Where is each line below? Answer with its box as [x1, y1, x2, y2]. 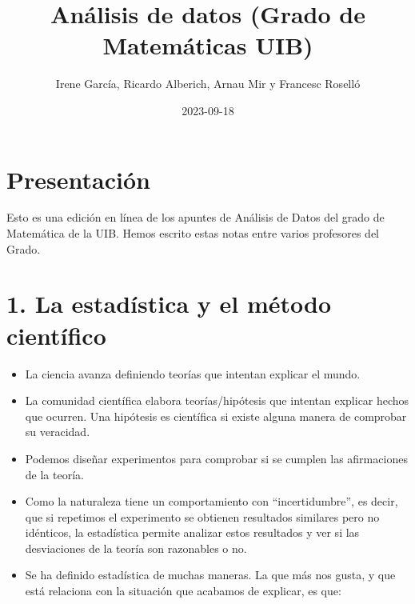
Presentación [6, 162, 150, 195]
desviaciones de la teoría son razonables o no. [25, 539, 247, 556]
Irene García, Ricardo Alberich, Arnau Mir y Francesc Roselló [55, 75, 361, 92]
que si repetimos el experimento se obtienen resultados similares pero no [25, 508, 380, 525]
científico [6, 318, 106, 351]
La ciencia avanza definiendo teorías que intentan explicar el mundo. [25, 365, 361, 382]
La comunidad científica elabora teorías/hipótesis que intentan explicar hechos [25, 392, 409, 409]
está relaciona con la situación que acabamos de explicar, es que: [25, 582, 341, 599]
